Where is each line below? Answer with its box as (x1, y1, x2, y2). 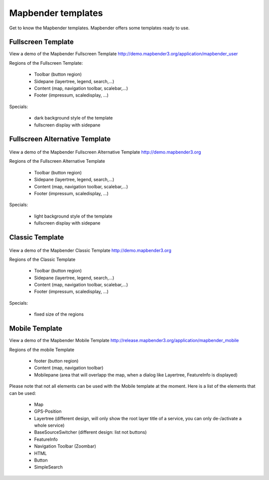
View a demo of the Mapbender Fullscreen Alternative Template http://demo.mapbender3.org (9, 149, 201, 155)
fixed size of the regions (34, 311, 84, 317)
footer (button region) (34, 358, 79, 363)
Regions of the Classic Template (9, 256, 76, 262)
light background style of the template (34, 213, 113, 219)
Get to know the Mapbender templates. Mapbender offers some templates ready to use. (9, 25, 190, 31)
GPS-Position (34, 408, 62, 414)
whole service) (34, 422, 65, 428)
